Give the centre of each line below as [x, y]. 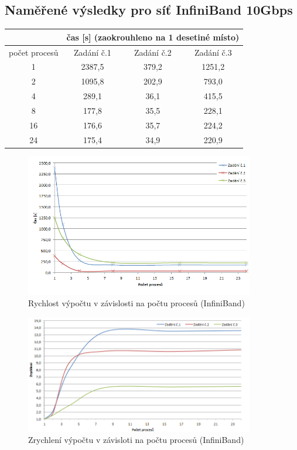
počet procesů [34, 52]
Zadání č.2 [153, 52]
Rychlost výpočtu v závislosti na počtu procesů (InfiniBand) [136, 303]
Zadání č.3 [213, 52]
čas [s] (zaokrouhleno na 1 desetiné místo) [153, 37]
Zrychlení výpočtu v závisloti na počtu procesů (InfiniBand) [136, 440]
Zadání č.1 [93, 52]
